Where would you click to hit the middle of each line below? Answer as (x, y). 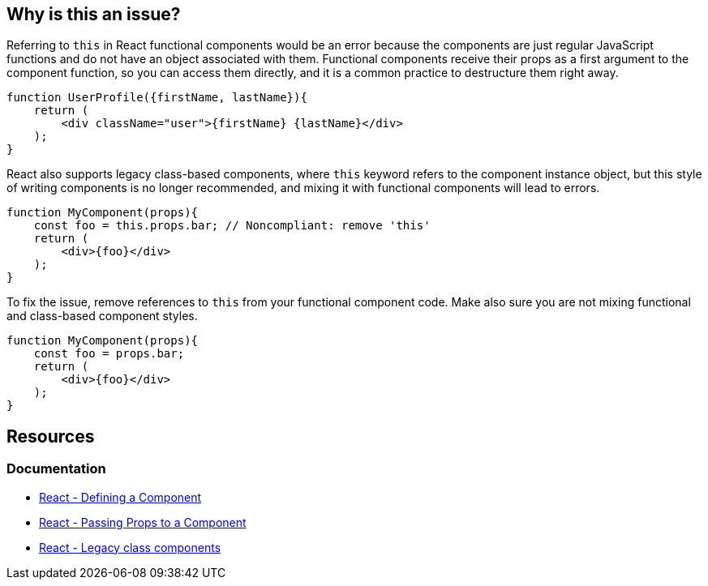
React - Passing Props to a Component (143, 522)
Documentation (56, 469)
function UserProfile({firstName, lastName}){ (157, 98)
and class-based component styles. (102, 316)
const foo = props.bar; (109, 354)
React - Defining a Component (120, 497)
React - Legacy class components (130, 547)
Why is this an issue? (94, 14)
